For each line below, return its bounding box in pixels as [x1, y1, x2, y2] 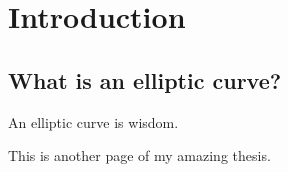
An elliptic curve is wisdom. [8, 111, 179, 132]
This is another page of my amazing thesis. [8, 145, 271, 166]
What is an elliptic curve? [8, 64, 282, 95]
